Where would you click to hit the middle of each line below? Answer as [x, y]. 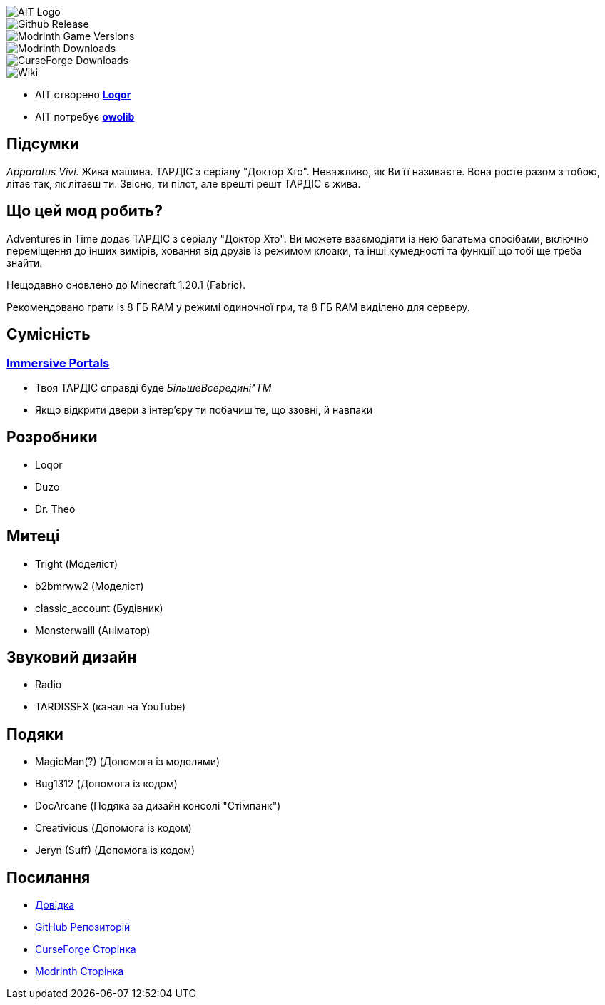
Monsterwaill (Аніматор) [93, 630]
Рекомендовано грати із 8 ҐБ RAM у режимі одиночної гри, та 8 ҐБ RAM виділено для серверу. [238, 307]
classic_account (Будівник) [99, 608]
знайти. [25, 262]
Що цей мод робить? [85, 211]
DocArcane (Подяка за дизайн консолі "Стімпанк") [158, 806]
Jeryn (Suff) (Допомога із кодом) [115, 850]
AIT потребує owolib [85, 117]
